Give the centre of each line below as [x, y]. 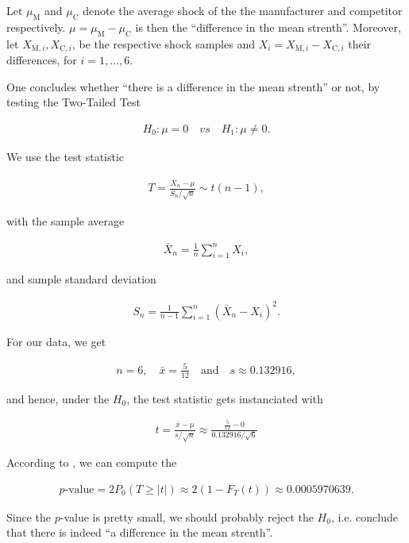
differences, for [42, 60]
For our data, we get [56, 341]
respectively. [36, 27]
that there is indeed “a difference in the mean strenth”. [140, 532]
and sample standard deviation [81, 279]
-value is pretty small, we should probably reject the [187, 516]
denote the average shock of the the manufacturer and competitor [243, 10]
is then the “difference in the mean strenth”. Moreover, [268, 27]
